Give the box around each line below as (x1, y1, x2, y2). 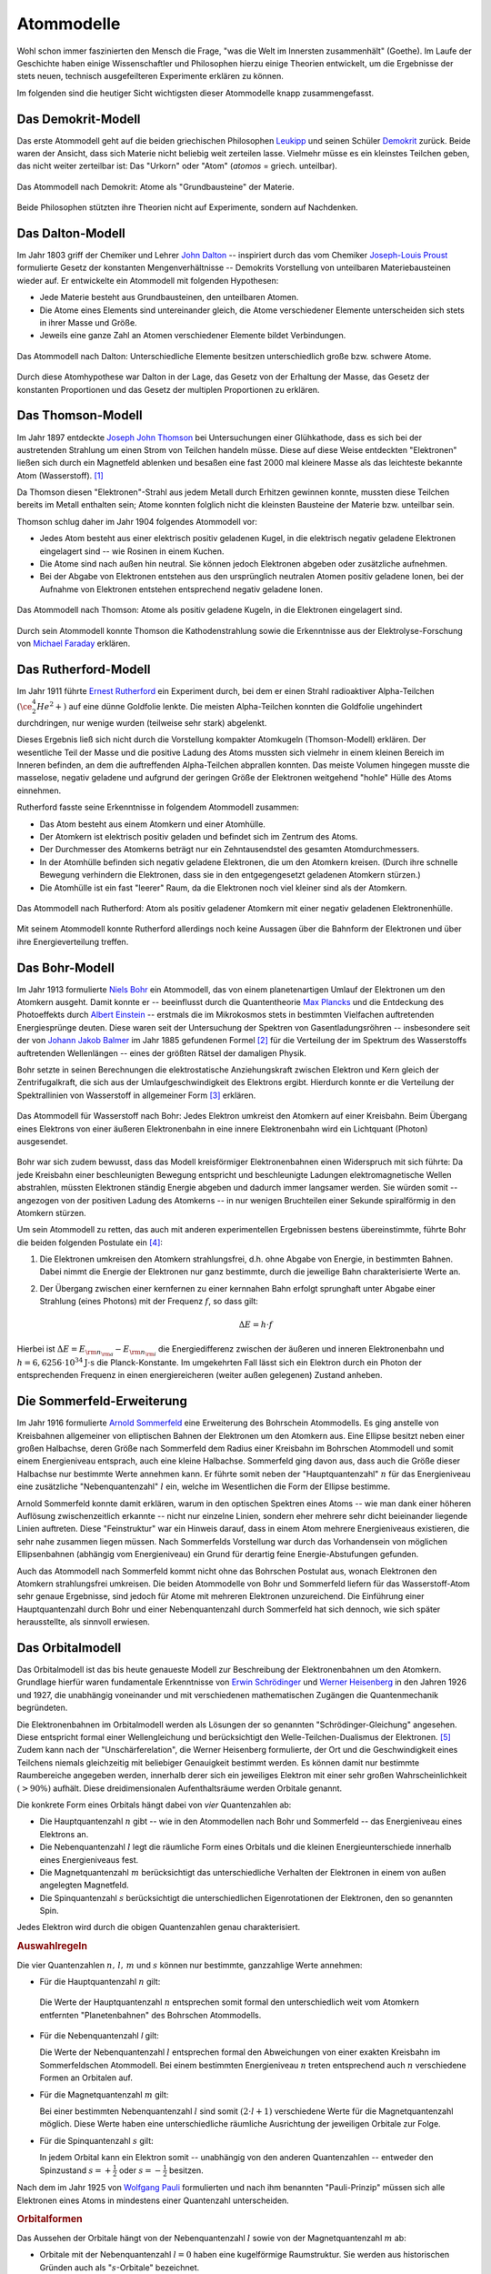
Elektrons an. (39, 1828, 89, 1839)
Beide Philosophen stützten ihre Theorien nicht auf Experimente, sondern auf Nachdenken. (16, 202, 358, 213)
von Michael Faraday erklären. (16, 638, 131, 649)
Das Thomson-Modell (16, 408, 143, 423)
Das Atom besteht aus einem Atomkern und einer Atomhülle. (39, 819, 266, 830)
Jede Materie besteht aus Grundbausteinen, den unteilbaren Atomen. (39, 292, 299, 303)
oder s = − (118, 2165, 162, 2176)
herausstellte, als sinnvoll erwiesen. (16, 1616, 150, 1627)
